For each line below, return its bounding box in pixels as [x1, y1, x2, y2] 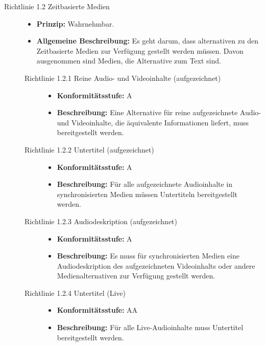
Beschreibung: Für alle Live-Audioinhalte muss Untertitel [57, 322, 244, 333]
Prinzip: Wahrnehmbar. [36, 18, 114, 29]
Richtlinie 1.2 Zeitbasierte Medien [4, 1, 110, 11]
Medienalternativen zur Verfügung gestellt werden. [57, 270, 215, 281]
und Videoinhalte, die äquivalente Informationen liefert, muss [57, 117, 249, 127]
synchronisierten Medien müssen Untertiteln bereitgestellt [57, 188, 238, 199]
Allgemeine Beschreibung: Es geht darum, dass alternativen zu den [36, 35, 259, 46]
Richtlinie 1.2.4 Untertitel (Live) [25, 287, 126, 298]
